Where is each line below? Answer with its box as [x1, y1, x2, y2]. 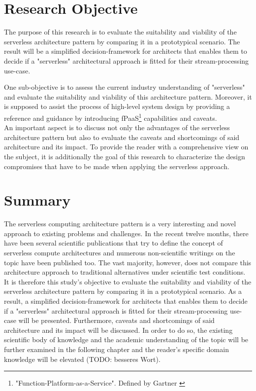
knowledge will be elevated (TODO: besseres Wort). [4, 354, 160, 364]
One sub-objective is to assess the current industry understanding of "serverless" [4, 82, 245, 92]
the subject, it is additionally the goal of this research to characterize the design [4, 151, 245, 161]
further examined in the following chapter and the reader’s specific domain [4, 344, 229, 354]
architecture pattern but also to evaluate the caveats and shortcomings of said [4, 132, 240, 142]
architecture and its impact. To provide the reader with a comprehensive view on [4, 142, 249, 152]
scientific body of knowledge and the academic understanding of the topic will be [4, 334, 249, 345]
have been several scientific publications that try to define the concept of [4, 238, 223, 248]
